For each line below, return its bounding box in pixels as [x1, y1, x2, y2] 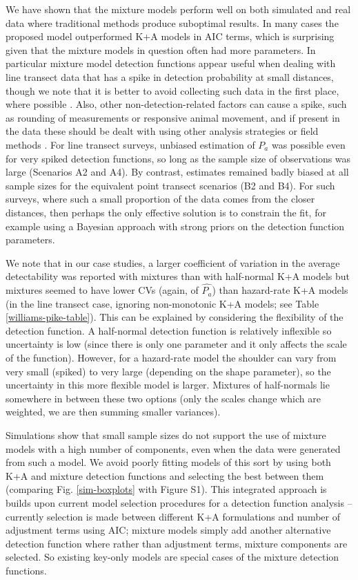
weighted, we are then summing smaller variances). [6, 404, 221, 419]
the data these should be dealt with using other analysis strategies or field [6, 124, 319, 138]
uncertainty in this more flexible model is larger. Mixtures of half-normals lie [6, 377, 330, 392]
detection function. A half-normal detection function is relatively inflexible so [6, 323, 332, 337]
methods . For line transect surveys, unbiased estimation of [6, 137, 255, 151]
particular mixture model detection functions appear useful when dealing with [6, 56, 336, 71]
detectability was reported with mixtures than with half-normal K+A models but [6, 269, 350, 283]
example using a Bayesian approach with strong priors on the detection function [6, 218, 345, 233]
